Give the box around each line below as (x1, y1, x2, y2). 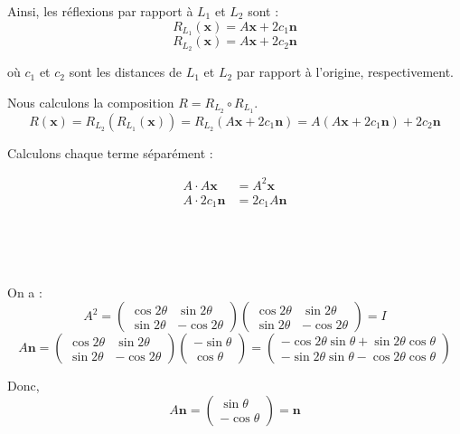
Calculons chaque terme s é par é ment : (7, 143, 213, 162)
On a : (7, 282, 42, 301)
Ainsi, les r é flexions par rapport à (7, 2, 193, 20)
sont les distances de (69, 62, 182, 81)
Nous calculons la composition (7, 92, 174, 111)
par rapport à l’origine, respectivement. (236, 62, 455, 81)
